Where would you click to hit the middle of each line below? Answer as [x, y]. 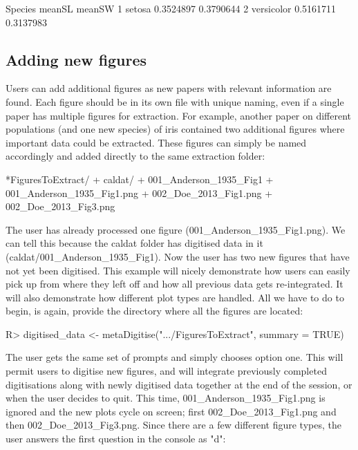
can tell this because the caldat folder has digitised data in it [134, 243]
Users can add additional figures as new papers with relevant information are [169, 88]
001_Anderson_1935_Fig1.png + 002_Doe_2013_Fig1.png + [139, 193]
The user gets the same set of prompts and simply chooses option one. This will [175, 357]
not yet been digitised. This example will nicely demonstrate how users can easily [178, 270]
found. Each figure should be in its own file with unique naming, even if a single [175, 101]
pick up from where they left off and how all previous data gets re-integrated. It [175, 284]
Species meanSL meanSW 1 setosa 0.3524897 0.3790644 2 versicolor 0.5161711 [171, 8]
